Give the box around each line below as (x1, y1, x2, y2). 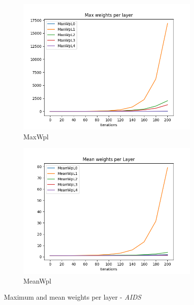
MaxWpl (23, 131, 49, 141)
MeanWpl (23, 275, 51, 286)
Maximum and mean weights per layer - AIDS (4, 292, 141, 302)
